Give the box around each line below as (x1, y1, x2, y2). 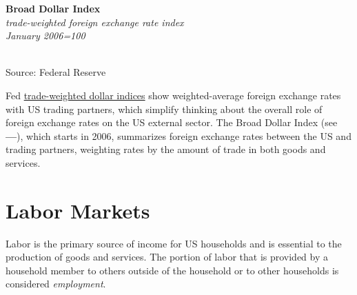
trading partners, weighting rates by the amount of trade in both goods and (6, 142, 326, 156)
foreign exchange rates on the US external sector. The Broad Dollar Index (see (6, 115, 338, 130)
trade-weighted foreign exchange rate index (6, 14, 184, 29)
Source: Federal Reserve (6, 65, 106, 79)
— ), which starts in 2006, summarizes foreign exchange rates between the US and (6, 128, 351, 143)
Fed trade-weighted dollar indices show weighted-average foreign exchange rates (6, 88, 341, 102)
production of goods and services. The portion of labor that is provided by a (6, 250, 329, 264)
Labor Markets (6, 196, 150, 224)
